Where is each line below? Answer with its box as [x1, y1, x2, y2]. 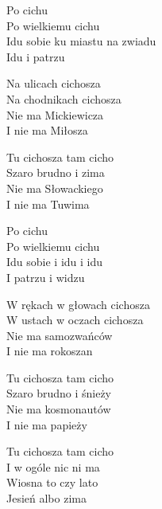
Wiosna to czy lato [6, 474, 98, 491]
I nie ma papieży [6, 416, 87, 433]
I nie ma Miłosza [6, 122, 88, 139]
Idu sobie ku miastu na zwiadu [6, 33, 156, 49]
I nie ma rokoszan [6, 343, 93, 359]
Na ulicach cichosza [6, 75, 101, 92]
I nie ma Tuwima [6, 195, 90, 212]
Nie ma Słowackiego [6, 179, 103, 196]
